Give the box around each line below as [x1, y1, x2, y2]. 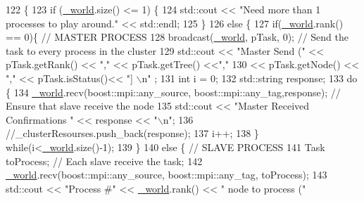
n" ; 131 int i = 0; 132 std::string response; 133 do [142, 70, 358, 85]
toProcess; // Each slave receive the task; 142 [6, 153, 203, 168]
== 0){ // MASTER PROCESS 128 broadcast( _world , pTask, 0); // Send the [6, 30, 349, 44]
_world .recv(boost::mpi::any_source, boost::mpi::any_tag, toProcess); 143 [6, 167, 327, 182]
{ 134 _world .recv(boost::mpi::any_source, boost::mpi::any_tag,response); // [6, 84, 341, 99]
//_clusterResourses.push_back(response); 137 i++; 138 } [6, 126, 259, 141]
